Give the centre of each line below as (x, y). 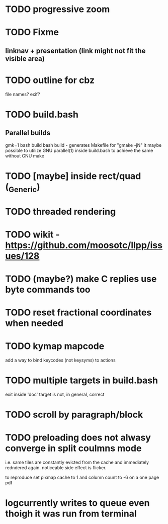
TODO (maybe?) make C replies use (81, 279)
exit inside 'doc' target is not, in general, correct (55, 395)
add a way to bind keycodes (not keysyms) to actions (60, 360)
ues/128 (22, 256)
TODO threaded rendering (61, 211)
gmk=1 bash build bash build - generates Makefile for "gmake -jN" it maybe (83, 145)
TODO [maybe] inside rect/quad (73, 176)
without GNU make (25, 156)
